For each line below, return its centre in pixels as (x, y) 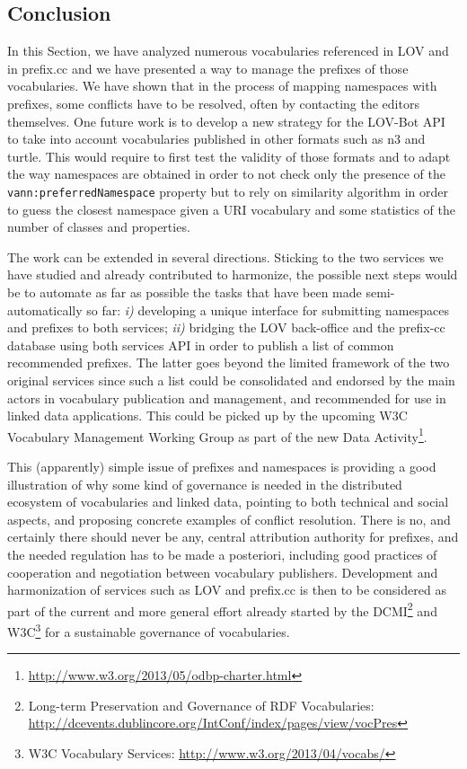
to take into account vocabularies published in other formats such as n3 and (216, 139)
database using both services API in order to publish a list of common (201, 345)
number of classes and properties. (99, 227)
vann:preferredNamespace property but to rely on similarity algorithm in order (228, 191)
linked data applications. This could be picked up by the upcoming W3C (207, 415)
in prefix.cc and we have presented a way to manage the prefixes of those (208, 68)
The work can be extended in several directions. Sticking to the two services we (225, 256)
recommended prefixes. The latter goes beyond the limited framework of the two (229, 362)
